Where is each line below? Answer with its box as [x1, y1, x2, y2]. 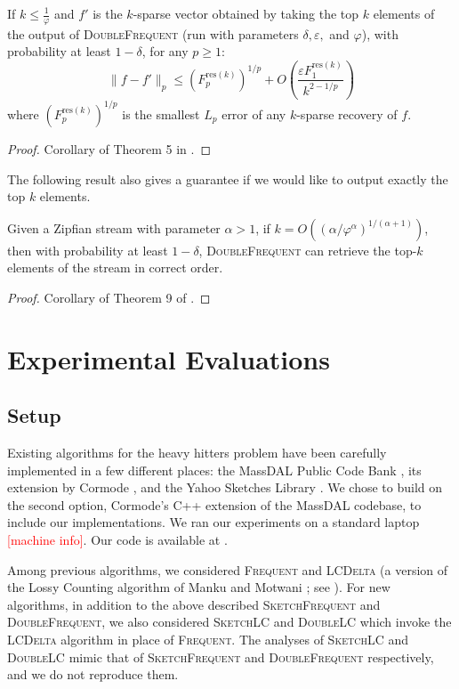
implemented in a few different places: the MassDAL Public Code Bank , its [7, 460, 422, 479]
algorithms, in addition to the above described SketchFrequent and [7, 595, 381, 613]
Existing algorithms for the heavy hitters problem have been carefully [7, 443, 387, 462]
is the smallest [122, 104, 200, 123]
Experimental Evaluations [7, 340, 330, 377]
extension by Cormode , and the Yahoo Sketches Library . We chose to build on [7, 478, 443, 497]
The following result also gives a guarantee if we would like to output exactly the [7, 169, 448, 188]
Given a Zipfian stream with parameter [7, 218, 221, 237]
